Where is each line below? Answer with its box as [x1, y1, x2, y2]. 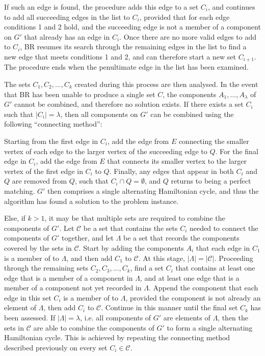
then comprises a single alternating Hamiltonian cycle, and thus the [47, 185, 259, 196]
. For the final [215, 145, 258, 156]
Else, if [4, 213, 25, 223]
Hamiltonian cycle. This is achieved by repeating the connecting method [4, 332, 230, 343]
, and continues [208, 2, 255, 12]
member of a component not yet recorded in [4, 282, 142, 293]
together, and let [62, 232, 114, 243]
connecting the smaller [178, 135, 249, 146]
